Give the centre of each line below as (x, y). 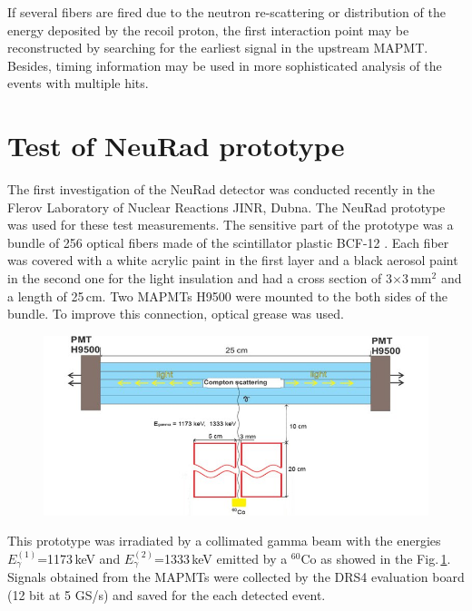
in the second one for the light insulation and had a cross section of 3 (200, 278)
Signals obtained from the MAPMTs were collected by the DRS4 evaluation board (236, 577)
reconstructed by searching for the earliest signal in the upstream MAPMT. (218, 48)
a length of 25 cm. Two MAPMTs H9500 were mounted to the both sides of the (227, 296)
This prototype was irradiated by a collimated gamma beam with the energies (224, 541)
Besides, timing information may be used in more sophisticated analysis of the (225, 65)
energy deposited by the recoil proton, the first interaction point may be (208, 30)
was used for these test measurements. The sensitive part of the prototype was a (231, 225)
